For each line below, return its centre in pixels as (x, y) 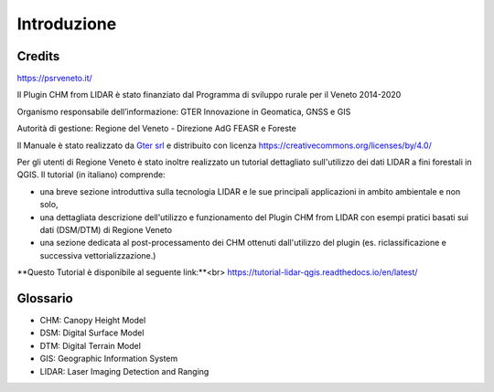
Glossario (45, 298)
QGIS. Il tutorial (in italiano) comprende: (91, 175)
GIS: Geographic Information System (109, 359)
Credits (38, 56)
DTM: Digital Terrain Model (91, 345)
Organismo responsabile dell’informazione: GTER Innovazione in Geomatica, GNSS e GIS (184, 111)
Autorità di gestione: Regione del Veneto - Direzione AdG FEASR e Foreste (156, 129)
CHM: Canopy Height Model (93, 321)
